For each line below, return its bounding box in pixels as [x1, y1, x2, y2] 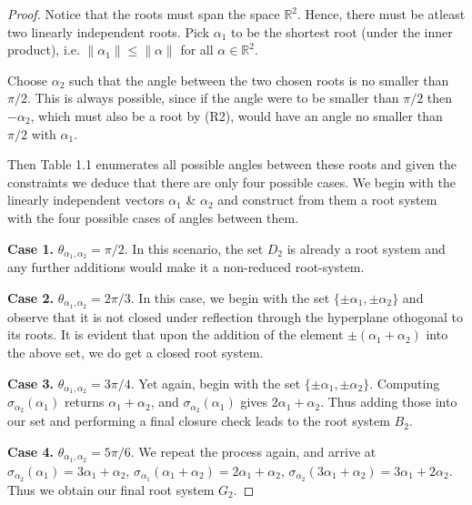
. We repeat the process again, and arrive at [130, 441, 377, 460]
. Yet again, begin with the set [130, 373, 301, 392]
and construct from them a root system [217, 190, 437, 209]
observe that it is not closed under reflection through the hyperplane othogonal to [7, 307, 463, 326]
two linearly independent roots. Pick [7, 22, 210, 41]
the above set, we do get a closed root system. [7, 343, 264, 362]
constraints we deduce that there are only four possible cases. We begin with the [7, 172, 456, 191]
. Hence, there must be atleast [297, 5, 466, 23]
